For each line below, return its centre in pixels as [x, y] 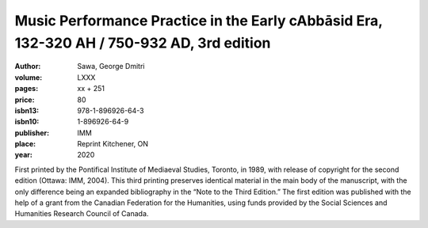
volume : [29, 77]
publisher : [32, 133]
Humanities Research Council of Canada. [82, 214]
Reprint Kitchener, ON [113, 144]
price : [25, 100]
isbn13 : [27, 110]
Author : [28, 66]
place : [25, 144]
